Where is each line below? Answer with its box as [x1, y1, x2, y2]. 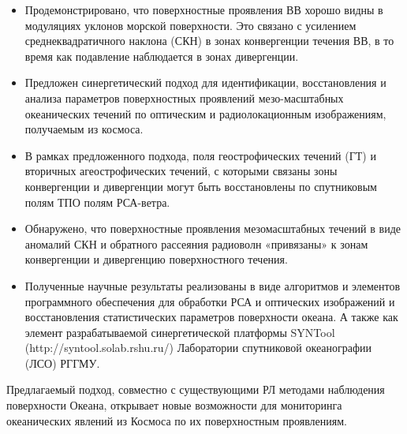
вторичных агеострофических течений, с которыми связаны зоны [24, 163, 338, 179]
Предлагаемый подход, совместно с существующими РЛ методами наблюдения [6, 381, 385, 398]
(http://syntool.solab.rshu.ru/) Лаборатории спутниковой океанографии [24, 339, 372, 356]
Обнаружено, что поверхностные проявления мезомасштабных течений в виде [24, 220, 401, 237]
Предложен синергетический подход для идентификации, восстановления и [24, 74, 386, 91]
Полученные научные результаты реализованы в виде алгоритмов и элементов [24, 277, 401, 294]
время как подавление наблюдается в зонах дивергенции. [24, 47, 299, 64]
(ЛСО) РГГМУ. [24, 354, 100, 371]
